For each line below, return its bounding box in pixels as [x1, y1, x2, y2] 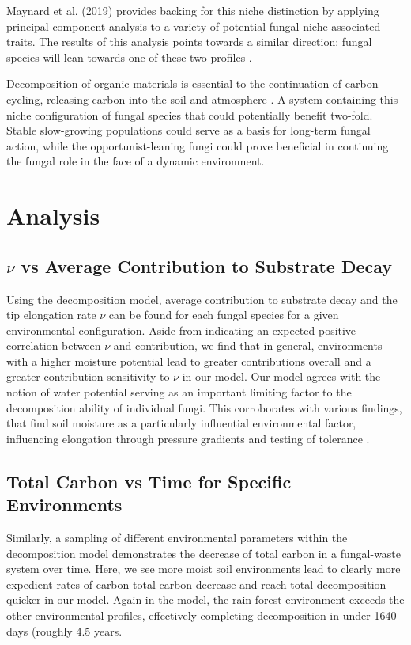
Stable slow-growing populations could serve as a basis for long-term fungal [6, 122, 371, 138]
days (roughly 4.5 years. [6, 622, 123, 639]
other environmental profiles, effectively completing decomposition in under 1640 [6, 607, 397, 624]
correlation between [6, 337, 101, 354]
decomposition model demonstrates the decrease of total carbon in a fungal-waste [6, 544, 402, 561]
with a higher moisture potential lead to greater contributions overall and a [6, 352, 371, 369]
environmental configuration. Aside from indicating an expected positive [6, 321, 356, 338]
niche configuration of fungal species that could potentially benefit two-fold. [6, 106, 373, 123]
